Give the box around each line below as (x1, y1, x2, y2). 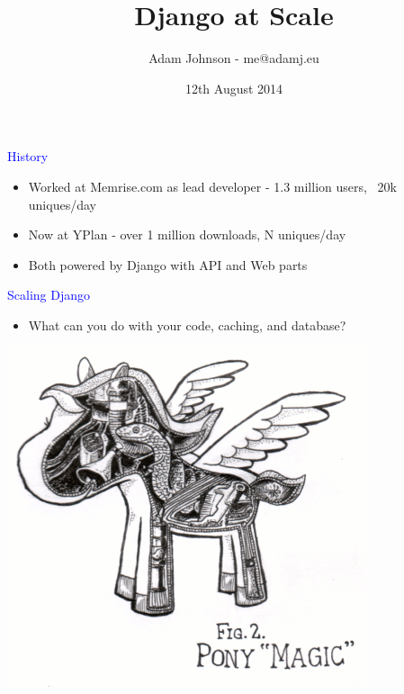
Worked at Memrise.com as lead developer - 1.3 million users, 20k (28, 176, 397, 195)
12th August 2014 (184, 78, 283, 97)
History (7, 147, 49, 166)
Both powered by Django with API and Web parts (28, 255, 308, 274)
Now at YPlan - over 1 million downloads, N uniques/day (28, 225, 346, 244)
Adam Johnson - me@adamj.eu (148, 49, 319, 68)
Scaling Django (7, 285, 90, 304)
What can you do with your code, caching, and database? (28, 315, 346, 334)
